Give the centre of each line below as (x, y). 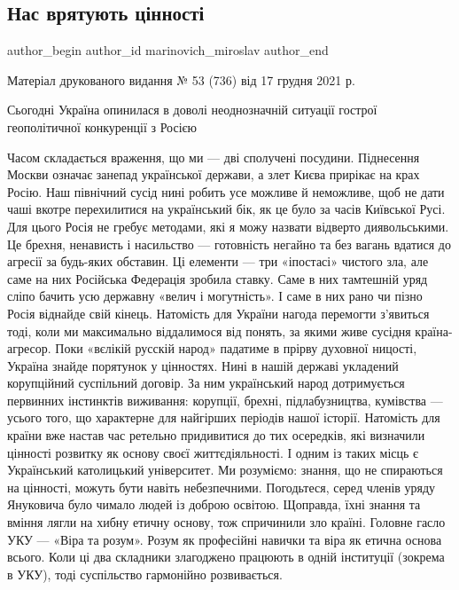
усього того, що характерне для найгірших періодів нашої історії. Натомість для (224, 417)
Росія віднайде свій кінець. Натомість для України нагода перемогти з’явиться (218, 313)
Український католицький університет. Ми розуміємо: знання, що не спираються (225, 470)
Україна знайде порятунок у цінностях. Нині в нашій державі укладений (203, 365)
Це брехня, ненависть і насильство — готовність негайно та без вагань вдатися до (229, 244)
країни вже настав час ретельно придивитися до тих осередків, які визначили (216, 435)
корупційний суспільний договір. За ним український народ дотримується (206, 383)
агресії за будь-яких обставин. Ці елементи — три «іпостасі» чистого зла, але (218, 261)
